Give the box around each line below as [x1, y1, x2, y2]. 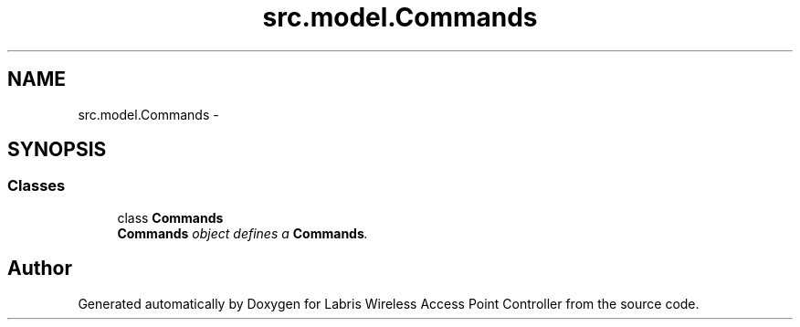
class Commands [117, 209, 224, 226]
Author [7, 257, 72, 280]
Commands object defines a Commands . [117, 225, 368, 241]
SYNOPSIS [7, 138, 107, 162]
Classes [7, 176, 66, 195]
